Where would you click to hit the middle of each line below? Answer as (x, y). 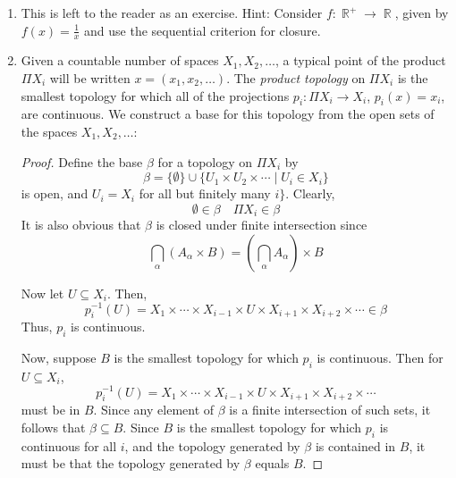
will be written (90, 78)
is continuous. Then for (380, 358)
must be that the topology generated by (131, 463)
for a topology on (205, 161)
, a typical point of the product (361, 60)
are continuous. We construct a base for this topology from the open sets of (228, 114)
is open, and (55, 193)
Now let (42, 293)
